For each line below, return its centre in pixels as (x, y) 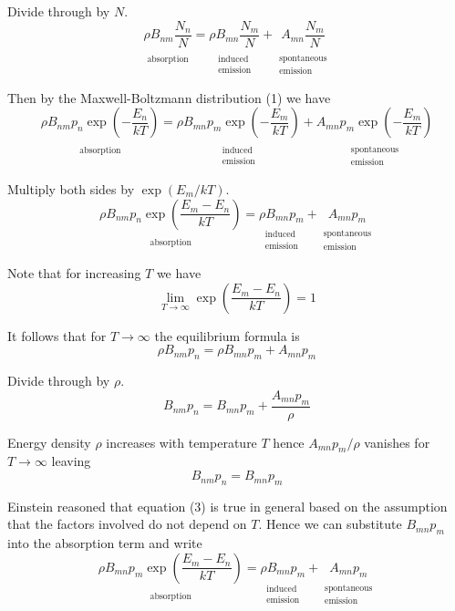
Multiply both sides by (71, 189)
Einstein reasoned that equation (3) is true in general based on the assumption (227, 506)
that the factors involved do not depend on (127, 524)
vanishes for (397, 442)
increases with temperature (181, 442)
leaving (71, 461)
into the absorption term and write (105, 543)
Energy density (49, 442)
